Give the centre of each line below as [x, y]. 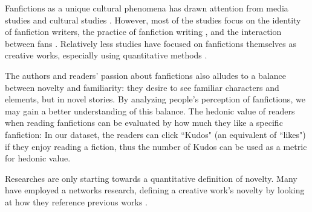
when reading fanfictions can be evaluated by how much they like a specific [144, 123]
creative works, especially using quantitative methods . [106, 55]
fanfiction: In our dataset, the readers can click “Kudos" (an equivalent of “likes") [155, 134]
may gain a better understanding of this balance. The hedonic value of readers [150, 111]
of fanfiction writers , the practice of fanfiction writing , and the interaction [143, 32]
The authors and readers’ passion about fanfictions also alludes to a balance [146, 75]
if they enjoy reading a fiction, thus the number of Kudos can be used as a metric [156, 146]
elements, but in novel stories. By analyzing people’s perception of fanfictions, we [155, 99]
